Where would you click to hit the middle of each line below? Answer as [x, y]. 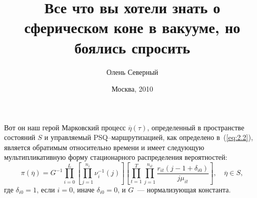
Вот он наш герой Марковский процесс [65, 127]
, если [46, 189]
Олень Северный [132, 72]
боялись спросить [132, 47]
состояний [20, 137]
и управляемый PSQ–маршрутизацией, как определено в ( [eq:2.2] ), [149, 137]
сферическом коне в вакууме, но [132, 27]
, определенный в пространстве [196, 127]
